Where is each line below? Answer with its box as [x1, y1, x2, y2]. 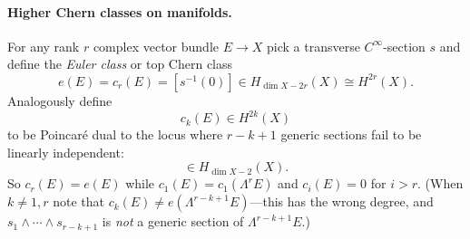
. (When [417, 174, 464, 193]
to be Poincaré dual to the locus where [7, 125, 223, 144]
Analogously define [7, 91, 113, 110]
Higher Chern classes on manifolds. [7, 2, 232, 21]
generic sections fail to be [280, 125, 422, 144]
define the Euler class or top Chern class [7, 54, 233, 73]
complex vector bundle [93, 36, 219, 55]
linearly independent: [7, 142, 124, 161]
